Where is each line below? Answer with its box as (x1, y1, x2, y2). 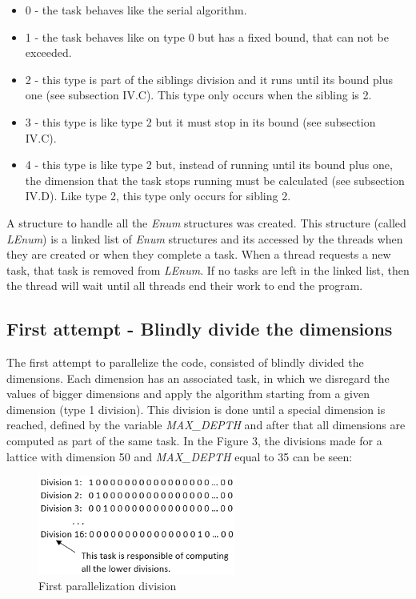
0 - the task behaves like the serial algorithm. (25, 2, 247, 18)
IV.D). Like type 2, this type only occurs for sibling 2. (25, 187, 291, 204)
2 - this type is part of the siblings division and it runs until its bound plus (25, 70, 394, 87)
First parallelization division (38, 577, 177, 594)
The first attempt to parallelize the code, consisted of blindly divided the (6, 354, 364, 371)
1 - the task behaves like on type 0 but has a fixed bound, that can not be (25, 28, 389, 45)
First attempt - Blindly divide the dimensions (6, 316, 393, 341)
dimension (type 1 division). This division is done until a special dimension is (6, 400, 386, 417)
